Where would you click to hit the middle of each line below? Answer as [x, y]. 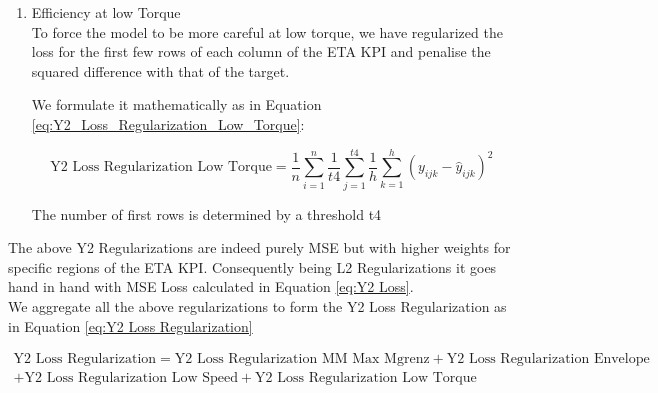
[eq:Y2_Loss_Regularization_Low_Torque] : [168, 123]
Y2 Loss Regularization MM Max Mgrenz [302, 359]
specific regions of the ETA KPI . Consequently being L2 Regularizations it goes [252, 266]
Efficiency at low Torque [106, 12]
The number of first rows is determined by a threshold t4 [206, 213]
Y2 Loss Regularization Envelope [548, 359]
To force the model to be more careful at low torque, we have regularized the [267, 31]
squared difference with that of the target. [160, 70]
